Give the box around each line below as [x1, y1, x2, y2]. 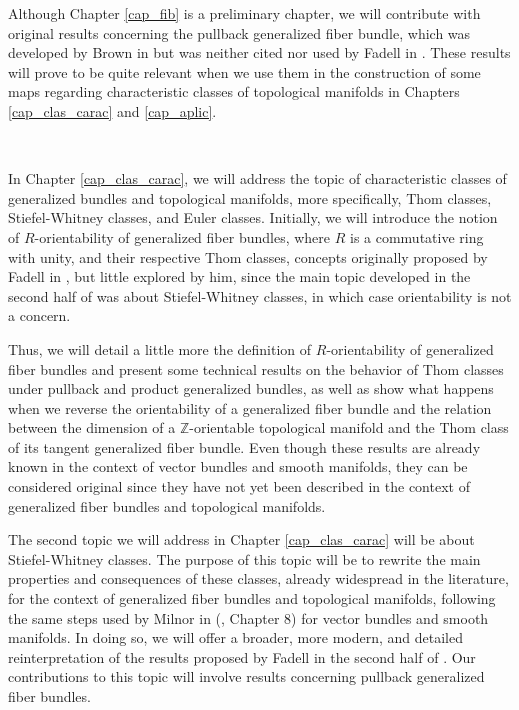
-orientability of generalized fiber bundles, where [34, 226, 331, 247]
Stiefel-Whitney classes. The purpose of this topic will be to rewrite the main [8, 548, 481, 569]
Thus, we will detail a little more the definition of [8, 338, 312, 359]
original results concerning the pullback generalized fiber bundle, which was [8, 22, 471, 43]
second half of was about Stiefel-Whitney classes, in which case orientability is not [8, 285, 512, 306]
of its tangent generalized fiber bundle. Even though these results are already [8, 436, 481, 457]
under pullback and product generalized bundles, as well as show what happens [8, 378, 494, 399]
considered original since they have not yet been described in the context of [8, 476, 470, 497]
